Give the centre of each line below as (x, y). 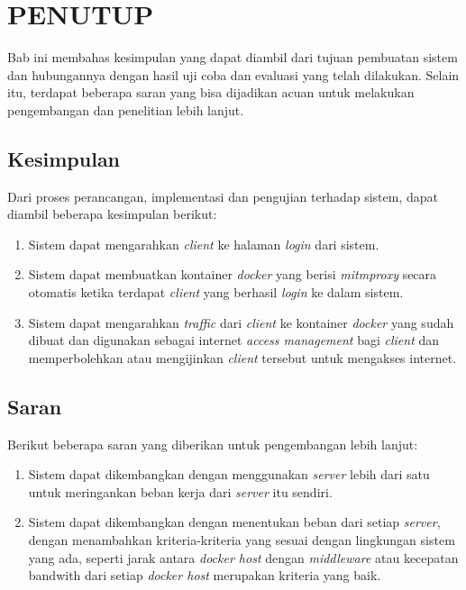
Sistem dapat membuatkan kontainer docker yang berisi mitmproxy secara (233, 274)
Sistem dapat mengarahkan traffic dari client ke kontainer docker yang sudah (241, 322)
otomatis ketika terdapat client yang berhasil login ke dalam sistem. (216, 292)
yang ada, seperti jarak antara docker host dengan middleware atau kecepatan (243, 557)
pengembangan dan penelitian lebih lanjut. (126, 109)
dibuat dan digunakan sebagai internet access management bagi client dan (234, 340)
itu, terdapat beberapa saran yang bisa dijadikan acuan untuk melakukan (211, 92)
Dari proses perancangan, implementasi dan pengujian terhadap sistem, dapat (223, 196)
